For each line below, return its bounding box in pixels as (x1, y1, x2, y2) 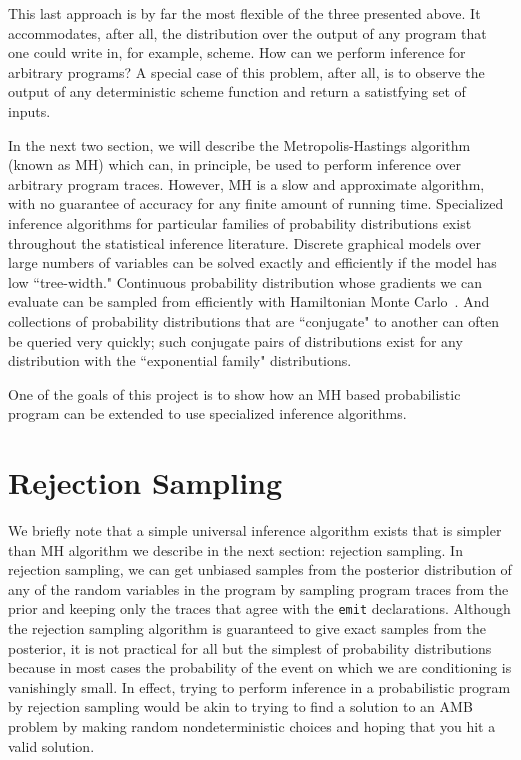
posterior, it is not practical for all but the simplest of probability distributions (8, 637, 492, 658)
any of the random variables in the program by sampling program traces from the (8, 578, 509, 599)
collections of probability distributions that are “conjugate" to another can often (8, 310, 500, 331)
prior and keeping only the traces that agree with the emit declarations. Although (8, 598, 511, 619)
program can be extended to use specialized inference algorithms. (8, 403, 407, 424)
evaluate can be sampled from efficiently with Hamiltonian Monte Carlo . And (8, 291, 490, 312)
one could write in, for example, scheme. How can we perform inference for (8, 42, 466, 63)
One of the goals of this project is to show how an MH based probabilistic (8, 383, 461, 404)
